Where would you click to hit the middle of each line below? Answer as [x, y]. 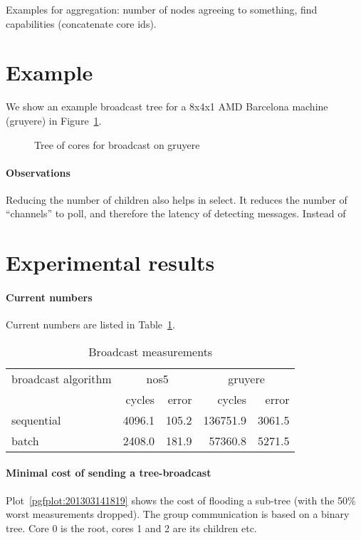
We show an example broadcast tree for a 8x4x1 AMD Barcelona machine [167, 107]
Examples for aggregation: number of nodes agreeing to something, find [162, 9]
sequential [36, 420]
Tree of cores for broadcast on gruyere [117, 144]
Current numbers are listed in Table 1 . [90, 324]
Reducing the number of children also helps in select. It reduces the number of [177, 199]
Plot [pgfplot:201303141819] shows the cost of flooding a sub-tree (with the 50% [181, 500]
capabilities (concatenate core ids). [81, 23]
